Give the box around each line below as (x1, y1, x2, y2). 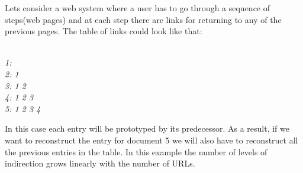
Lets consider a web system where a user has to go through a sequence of (5, 2, 270, 14)
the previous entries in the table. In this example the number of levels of (5, 145, 267, 158)
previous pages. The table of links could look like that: (5, 25, 202, 37)
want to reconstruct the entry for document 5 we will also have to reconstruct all (5, 133, 298, 146)
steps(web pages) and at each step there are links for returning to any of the (5, 13, 282, 25)
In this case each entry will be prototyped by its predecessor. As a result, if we (5, 122, 289, 135)
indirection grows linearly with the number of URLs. (5, 157, 195, 169)
